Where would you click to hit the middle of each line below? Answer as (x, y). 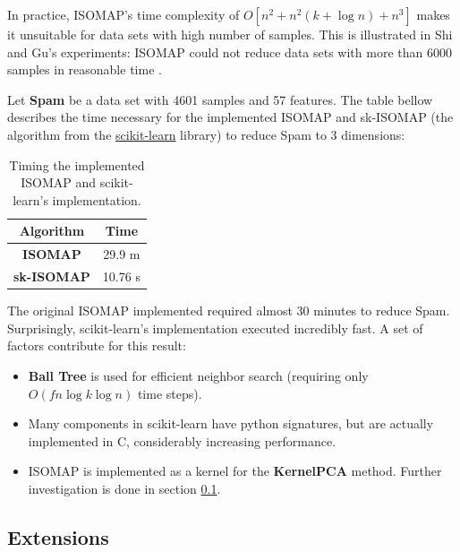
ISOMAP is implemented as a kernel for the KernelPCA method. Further (235, 471)
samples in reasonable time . (85, 69)
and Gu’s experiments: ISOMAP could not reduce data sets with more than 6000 (230, 52)
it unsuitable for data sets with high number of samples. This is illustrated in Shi (230, 34)
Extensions (58, 536)
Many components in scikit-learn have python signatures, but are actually (231, 423)
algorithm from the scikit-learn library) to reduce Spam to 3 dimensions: (206, 134)
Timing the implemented (77, 164)
